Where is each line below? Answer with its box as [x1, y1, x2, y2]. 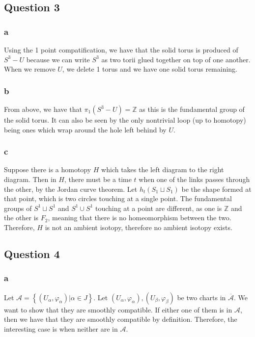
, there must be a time [64, 174, 132, 184]
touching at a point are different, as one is [95, 203, 222, 213]
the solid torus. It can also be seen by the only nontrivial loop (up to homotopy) [4, 115, 246, 125]
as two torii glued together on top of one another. [101, 54, 251, 64]
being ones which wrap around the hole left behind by [4, 124, 167, 134]
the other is [4, 212, 39, 223]
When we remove [4, 64, 56, 74]
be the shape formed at [181, 183, 252, 194]
